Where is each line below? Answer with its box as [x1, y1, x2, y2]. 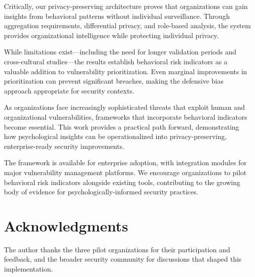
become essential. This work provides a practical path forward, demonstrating [4, 121, 239, 132]
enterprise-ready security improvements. [4, 140, 124, 151]
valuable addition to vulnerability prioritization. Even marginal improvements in [4, 66, 247, 76]
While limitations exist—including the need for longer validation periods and [4, 46, 236, 57]
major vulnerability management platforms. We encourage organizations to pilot [4, 167, 247, 177]
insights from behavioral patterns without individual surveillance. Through [4, 10, 230, 21]
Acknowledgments [4, 215, 128, 235]
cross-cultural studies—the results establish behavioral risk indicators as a [4, 56, 227, 66]
